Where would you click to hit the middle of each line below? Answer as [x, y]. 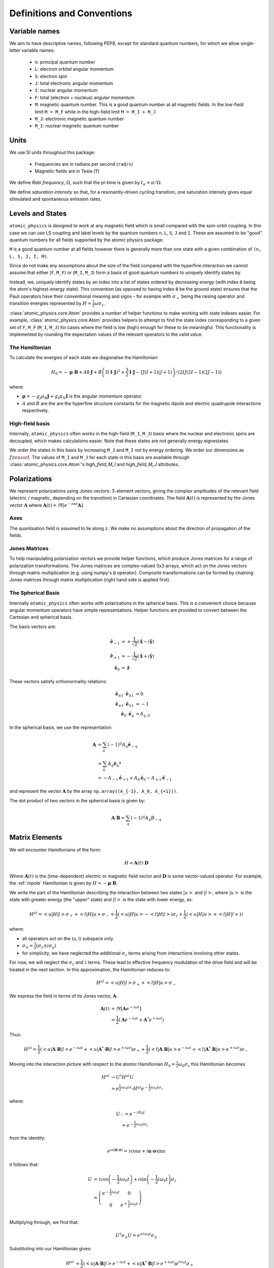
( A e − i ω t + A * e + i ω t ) [141, 1019]
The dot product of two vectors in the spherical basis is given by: [77, 800]
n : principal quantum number [65, 62]
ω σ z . [100, 304]
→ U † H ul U [123, 1077]
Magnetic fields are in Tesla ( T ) [67, 171]
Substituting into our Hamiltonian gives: [50, 1249]
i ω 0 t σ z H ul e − [134, 1088]
